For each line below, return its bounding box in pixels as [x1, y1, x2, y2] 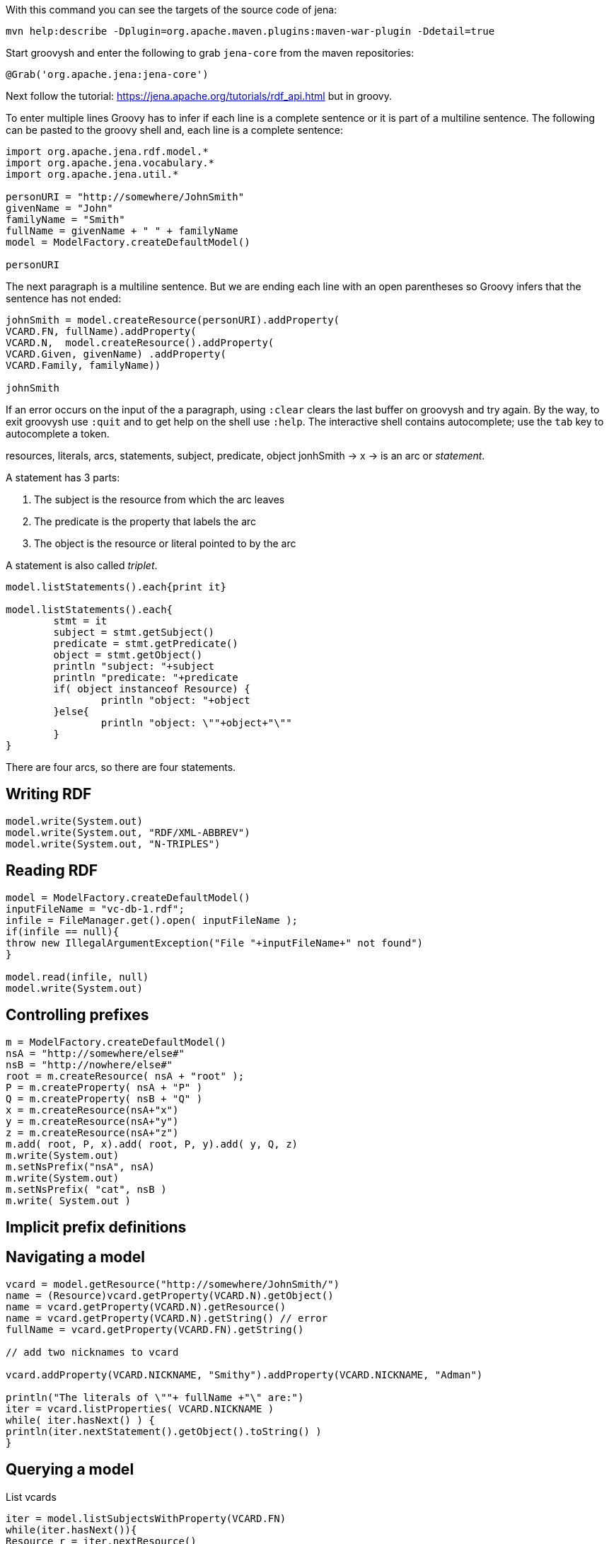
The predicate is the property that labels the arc [34, 515, 257, 527]
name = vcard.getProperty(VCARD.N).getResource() [6, 1300, 286, 1313]
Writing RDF [6, 785, 92, 804]
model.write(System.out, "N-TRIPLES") [6, 837, 221, 850]
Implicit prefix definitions [6, 1218, 187, 1236]
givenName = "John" [6, 202, 113, 214]
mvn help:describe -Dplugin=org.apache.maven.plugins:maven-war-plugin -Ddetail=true [6, 25, 495, 37]
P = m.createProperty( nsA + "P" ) [6, 1081, 203, 1093]
